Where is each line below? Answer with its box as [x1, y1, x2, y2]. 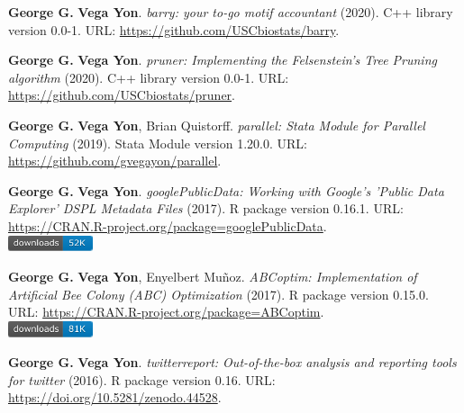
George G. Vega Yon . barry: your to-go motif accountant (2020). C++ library [8, 3, 453, 21]
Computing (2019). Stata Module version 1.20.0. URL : [8, 133, 307, 152]
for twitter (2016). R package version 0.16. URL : [8, 370, 276, 389]
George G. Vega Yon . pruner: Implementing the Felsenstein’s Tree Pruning [8, 50, 437, 69]
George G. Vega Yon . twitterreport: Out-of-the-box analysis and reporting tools [8, 353, 457, 372]
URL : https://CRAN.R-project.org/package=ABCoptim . [8, 302, 324, 321]
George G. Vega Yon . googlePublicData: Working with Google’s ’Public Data [8, 181, 444, 200]
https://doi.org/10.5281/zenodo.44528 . [8, 388, 222, 407]
